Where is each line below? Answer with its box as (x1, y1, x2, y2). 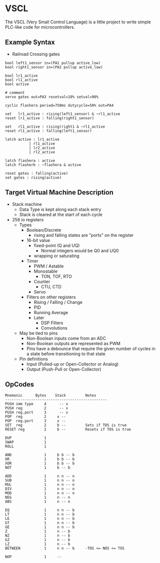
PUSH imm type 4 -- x (5, 401, 68, 407)
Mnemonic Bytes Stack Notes (5, 393, 96, 398)
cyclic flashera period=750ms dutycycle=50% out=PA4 (5, 103, 114, 108)
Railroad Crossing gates (12, 51, 60, 57)
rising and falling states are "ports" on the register (33, 232, 134, 238)
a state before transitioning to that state (26, 350, 106, 357)
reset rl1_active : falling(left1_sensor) (5, 128, 92, 133)
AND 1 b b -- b (5, 452, 75, 458)
